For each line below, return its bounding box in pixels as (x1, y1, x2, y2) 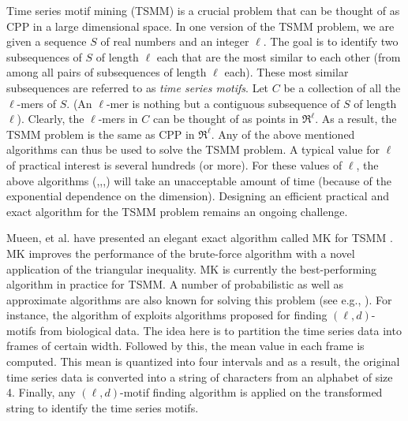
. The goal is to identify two (263, 33, 399, 50)
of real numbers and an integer (100, 33, 249, 50)
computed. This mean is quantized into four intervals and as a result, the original (6, 353, 400, 370)
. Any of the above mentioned (211, 125, 355, 142)
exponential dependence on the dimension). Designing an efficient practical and (6, 188, 389, 204)
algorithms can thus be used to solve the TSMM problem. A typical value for (6, 141, 380, 158)
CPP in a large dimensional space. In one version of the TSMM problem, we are (6, 17, 395, 34)
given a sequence (6, 33, 87, 50)
